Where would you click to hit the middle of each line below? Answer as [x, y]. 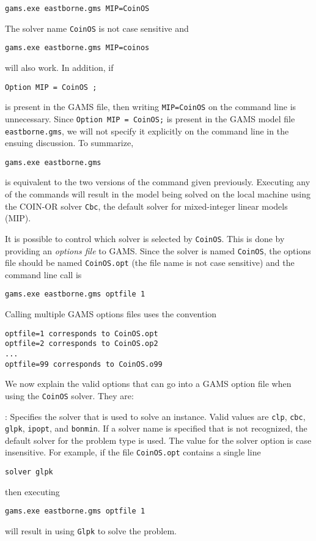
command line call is [43, 274]
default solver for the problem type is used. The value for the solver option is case [158, 440]
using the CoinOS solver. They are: [69, 395]
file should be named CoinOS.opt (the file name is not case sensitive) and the [150, 263]
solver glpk [29, 472]
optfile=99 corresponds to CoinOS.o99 [84, 364]
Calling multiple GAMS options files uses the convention [111, 314]
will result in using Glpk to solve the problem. [91, 531]
